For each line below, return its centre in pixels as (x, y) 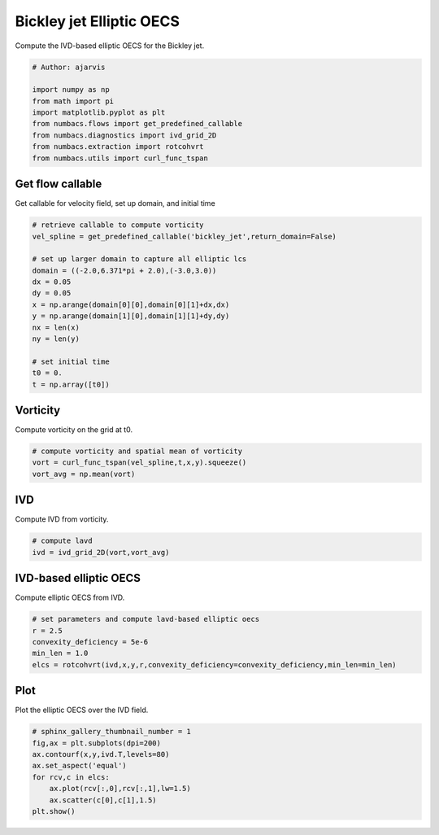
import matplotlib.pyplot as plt (99, 113)
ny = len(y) (56, 339)
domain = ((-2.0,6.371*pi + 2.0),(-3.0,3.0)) (124, 270)
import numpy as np (71, 90)
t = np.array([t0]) (71, 384)
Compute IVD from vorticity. (62, 519)
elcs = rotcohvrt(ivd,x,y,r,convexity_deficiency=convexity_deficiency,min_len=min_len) (215, 665)
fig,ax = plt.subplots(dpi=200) (97, 743)
